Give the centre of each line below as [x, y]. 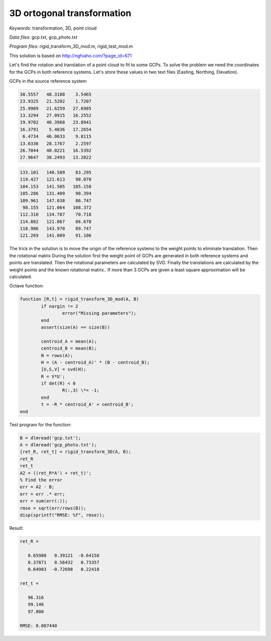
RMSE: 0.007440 [38, 625]
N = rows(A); [57, 355]
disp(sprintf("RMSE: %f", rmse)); [62, 515]
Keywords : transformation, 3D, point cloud [53, 28]
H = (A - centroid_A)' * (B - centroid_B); [95, 362]
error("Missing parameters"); [99, 313]
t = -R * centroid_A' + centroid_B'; [87, 405]
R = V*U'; [53, 376]
